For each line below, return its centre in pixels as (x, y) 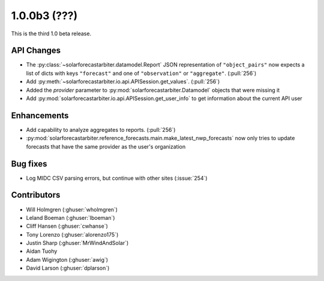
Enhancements (40, 115)
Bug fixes (29, 164)
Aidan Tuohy (42, 251)
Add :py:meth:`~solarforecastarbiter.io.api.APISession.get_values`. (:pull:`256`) (123, 81)
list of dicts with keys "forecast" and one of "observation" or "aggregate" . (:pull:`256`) (141, 73)
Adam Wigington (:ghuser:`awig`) (67, 259)
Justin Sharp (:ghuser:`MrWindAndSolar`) (77, 243)
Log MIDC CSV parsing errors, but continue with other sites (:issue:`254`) (117, 178)
